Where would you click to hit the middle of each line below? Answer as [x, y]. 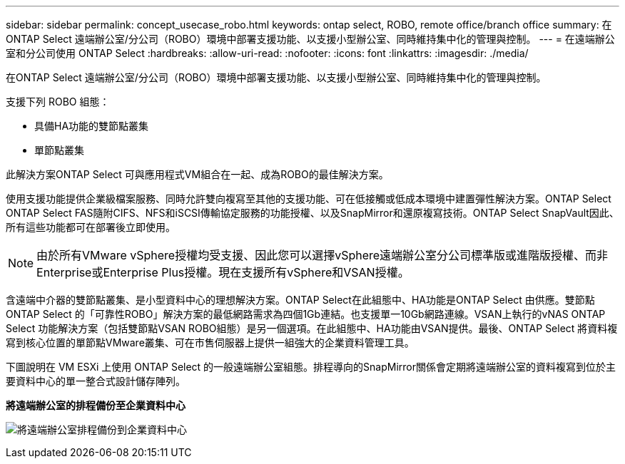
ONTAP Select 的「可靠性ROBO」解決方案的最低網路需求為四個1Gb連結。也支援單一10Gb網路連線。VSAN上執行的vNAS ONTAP [306, 314]
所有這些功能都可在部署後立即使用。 [91, 227]
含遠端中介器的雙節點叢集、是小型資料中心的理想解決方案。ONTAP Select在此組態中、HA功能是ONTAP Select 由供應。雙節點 [300, 300]
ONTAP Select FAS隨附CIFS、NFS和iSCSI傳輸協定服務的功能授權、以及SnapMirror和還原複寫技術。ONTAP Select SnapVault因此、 [312, 213]
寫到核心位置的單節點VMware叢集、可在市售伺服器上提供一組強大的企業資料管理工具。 [210, 342]
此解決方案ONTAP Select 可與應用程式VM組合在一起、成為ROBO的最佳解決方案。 [197, 174]
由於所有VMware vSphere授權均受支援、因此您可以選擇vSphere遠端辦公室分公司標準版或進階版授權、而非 [322, 255]
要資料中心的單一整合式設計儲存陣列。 [96, 381]
